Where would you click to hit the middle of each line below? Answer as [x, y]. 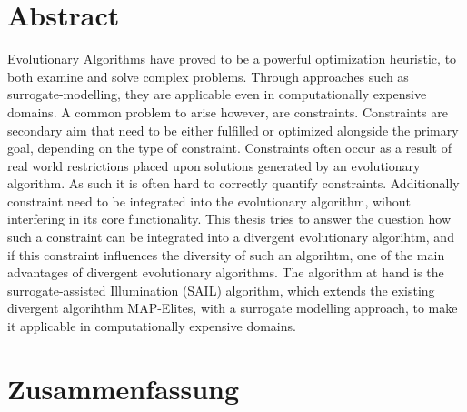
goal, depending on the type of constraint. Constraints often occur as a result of [230, 148]
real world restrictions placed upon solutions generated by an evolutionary [214, 165]
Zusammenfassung [124, 388]
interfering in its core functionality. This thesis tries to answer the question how [229, 219]
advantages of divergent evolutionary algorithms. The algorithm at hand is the [226, 272]
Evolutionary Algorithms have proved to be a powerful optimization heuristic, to [232, 59]
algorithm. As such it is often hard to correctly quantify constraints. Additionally [233, 183]
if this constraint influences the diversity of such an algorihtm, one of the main [226, 254]
